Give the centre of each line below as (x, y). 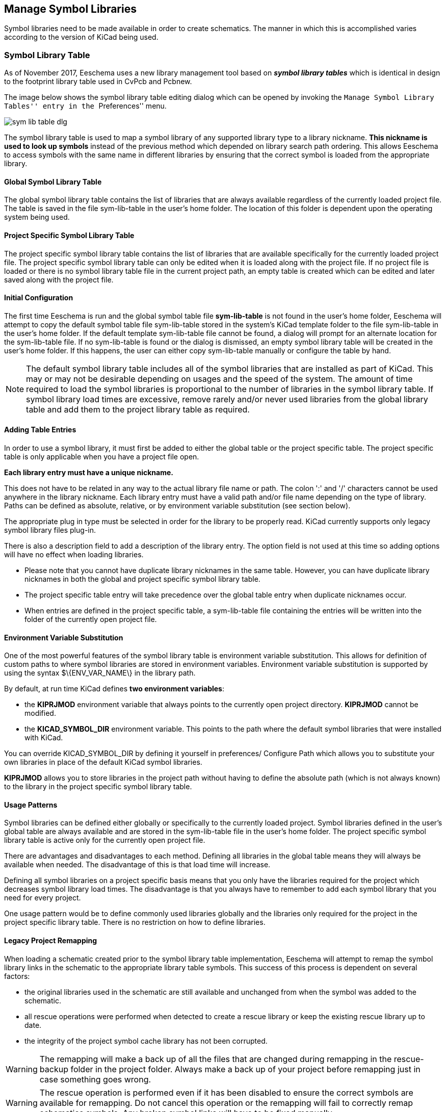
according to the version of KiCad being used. (81, 37)
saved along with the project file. (59, 279)
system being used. (37, 217)
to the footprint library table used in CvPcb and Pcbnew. (98, 82)
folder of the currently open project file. (91, 619)
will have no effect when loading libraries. (74, 555)
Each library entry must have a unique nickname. (89, 473)
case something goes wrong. (95, 1079)
